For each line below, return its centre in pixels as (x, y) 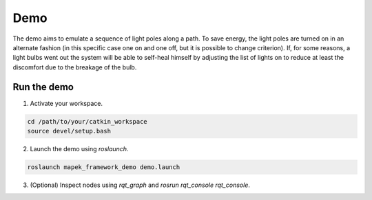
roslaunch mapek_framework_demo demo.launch (104, 167)
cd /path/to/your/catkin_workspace (87, 121)
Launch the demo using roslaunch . (79, 148)
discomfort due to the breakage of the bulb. (75, 67)
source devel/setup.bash (69, 131)
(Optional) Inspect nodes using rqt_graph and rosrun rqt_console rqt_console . (140, 185)
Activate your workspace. (66, 103)
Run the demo (43, 87)
